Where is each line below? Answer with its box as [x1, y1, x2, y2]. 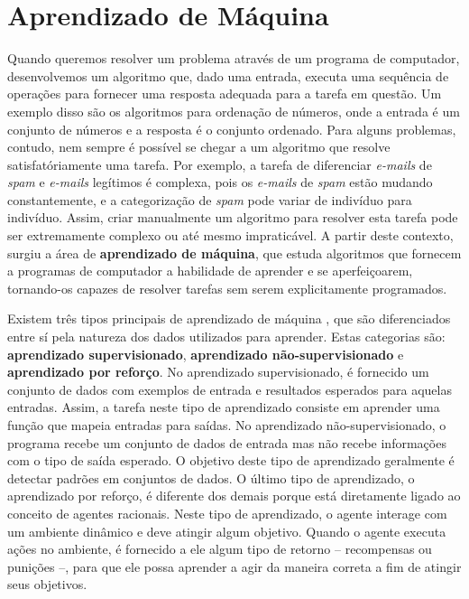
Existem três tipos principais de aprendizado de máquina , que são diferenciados [7, 309, 451, 328]
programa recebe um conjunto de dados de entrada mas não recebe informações [7, 433, 446, 452]
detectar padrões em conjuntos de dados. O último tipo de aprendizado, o [7, 468, 415, 487]
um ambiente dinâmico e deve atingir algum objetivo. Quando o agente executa [7, 521, 446, 540]
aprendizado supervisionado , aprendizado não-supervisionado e [7, 344, 404, 363]
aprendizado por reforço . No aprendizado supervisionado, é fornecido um [7, 362, 429, 381]
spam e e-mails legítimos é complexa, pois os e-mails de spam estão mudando [7, 173, 433, 192]
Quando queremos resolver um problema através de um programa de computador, [7, 49, 460, 68]
